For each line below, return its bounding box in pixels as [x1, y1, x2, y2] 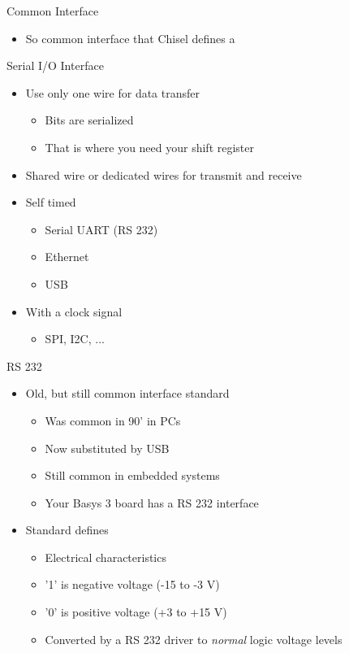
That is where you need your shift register [45, 138, 255, 155]
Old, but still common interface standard [25, 385, 230, 402]
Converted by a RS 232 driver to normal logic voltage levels [45, 630, 343, 647]
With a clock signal [25, 303, 123, 320]
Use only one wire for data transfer [25, 84, 200, 101]
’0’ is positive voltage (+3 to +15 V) [45, 603, 227, 620]
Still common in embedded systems [45, 467, 220, 484]
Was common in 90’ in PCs [45, 411, 181, 429]
